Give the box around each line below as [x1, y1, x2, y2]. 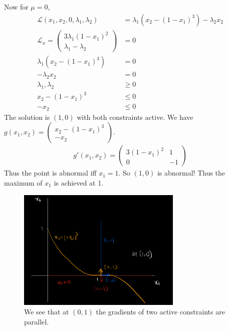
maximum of [4, 178, 43, 188]
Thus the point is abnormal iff [4, 168, 97, 178]
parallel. [24, 316, 49, 326]
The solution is [4, 111, 50, 122]
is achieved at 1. [54, 178, 104, 188]
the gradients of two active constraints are [96, 306, 225, 317]
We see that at [24, 306, 69, 317]
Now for [4, 2, 29, 12]
